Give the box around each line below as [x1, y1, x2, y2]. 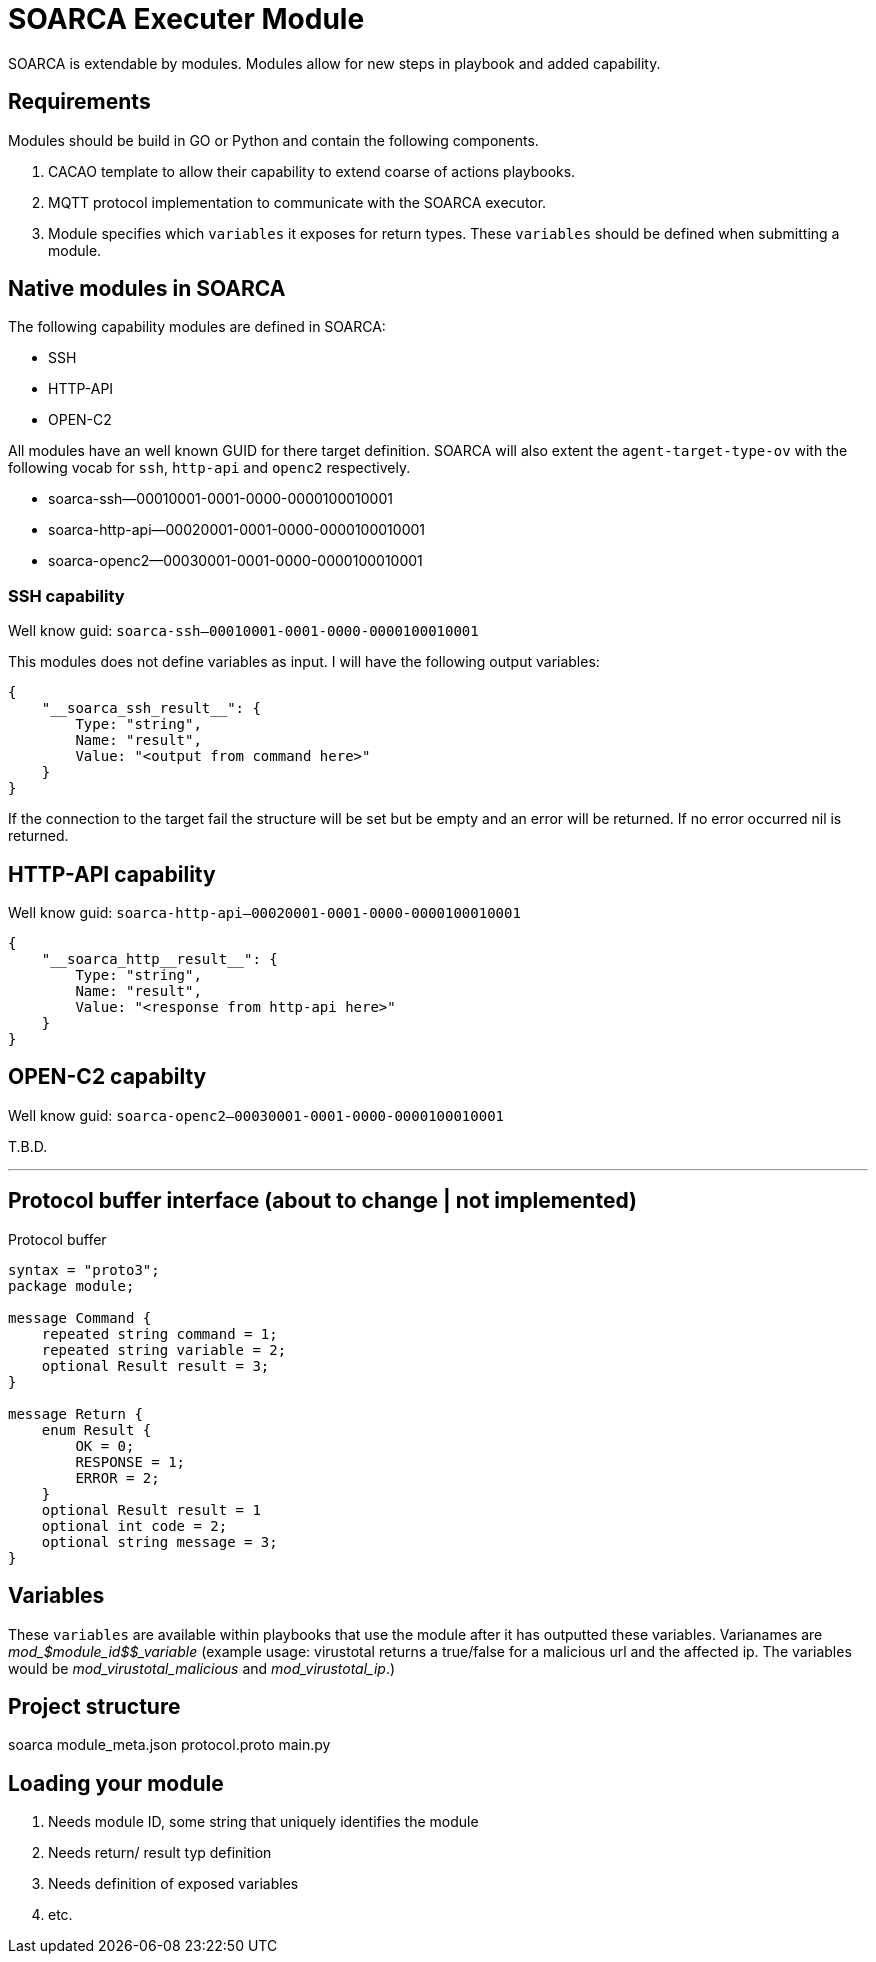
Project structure [8, 1693, 181, 1719]
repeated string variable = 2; [41, 1341, 287, 1358]
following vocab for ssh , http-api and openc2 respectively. [8, 459, 411, 477]
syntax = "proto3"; [8, 1261, 160, 1278]
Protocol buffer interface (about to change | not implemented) [8, 1188, 637, 1214]
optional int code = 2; [41, 1517, 228, 1534]
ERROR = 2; [75, 1469, 160, 1486]
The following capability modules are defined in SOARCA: [8, 318, 386, 336]
